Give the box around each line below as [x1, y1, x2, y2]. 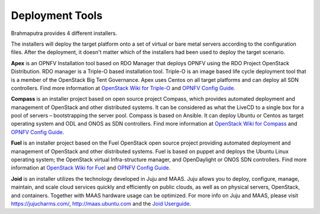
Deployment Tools [11, 9, 103, 22]
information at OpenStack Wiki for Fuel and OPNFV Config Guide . [11, 164, 171, 171]
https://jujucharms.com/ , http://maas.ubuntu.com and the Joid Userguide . [11, 200, 191, 207]
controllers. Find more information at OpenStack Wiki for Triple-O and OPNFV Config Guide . [11, 84, 236, 91]
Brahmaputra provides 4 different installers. [11, 30, 117, 37]
